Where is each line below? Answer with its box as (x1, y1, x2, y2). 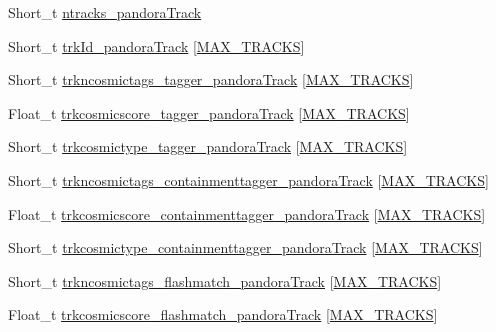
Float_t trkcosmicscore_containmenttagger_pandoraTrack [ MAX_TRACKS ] (8, 203, 486, 224)
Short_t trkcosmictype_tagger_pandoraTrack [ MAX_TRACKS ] (8, 136, 408, 157)
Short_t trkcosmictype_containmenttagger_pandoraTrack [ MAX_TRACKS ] (8, 237, 483, 258)
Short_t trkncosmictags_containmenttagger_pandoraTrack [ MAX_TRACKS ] (8, 169, 489, 190)
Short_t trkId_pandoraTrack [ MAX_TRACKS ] (8, 35, 305, 56)
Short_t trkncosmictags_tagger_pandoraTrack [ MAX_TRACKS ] (8, 69, 414, 90)
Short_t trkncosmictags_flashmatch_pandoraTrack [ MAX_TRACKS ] (8, 270, 442, 291)
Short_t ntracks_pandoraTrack (8, 2, 202, 22)
